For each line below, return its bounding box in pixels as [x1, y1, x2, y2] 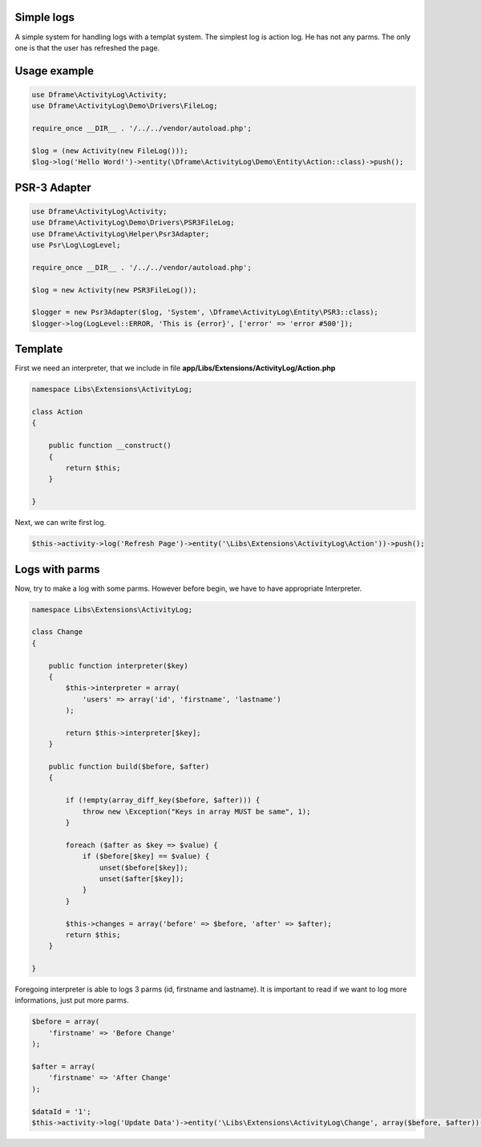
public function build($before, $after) [48, 762, 210, 771]
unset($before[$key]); [99, 862, 188, 872]
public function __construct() [48, 441, 172, 450]
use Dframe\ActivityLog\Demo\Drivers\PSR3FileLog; [31, 218, 236, 228]
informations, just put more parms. [14, 996, 129, 1005]
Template [14, 342, 63, 356]
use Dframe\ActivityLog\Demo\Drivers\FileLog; [31, 101, 218, 111]
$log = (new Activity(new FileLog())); [31, 146, 188, 155]
